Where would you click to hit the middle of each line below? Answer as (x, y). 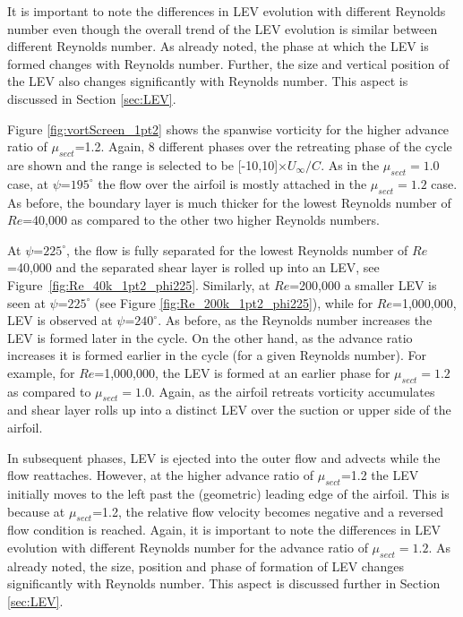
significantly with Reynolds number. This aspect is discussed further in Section (224, 583)
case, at (28, 183)
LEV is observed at (60, 320)
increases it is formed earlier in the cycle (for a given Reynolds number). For (217, 355)
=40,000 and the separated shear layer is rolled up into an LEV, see (193, 267)
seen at (26, 302)
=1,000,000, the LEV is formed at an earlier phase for (242, 372)
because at (36, 511)
